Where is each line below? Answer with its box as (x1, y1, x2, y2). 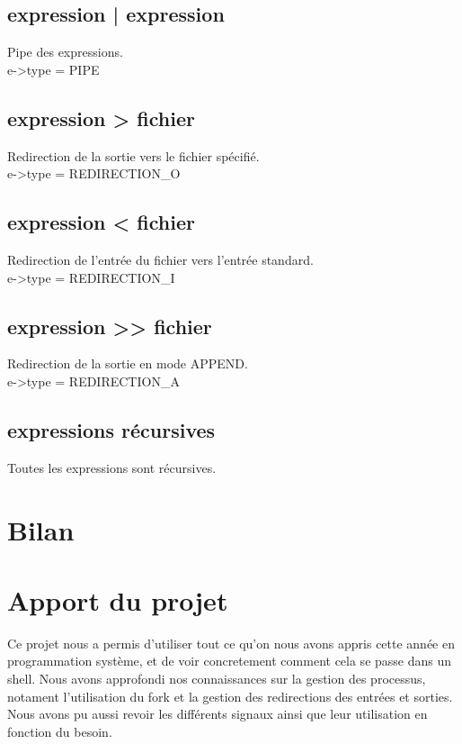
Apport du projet (7, 581, 228, 618)
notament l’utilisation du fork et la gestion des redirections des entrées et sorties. (7, 686, 453, 705)
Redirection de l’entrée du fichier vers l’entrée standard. (7, 250, 314, 268)
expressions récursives (7, 415, 216, 443)
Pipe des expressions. (7, 42, 123, 61)
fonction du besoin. (7, 721, 112, 740)
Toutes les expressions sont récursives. (7, 458, 217, 476)
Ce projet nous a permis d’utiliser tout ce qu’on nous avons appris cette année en (7, 633, 455, 652)
